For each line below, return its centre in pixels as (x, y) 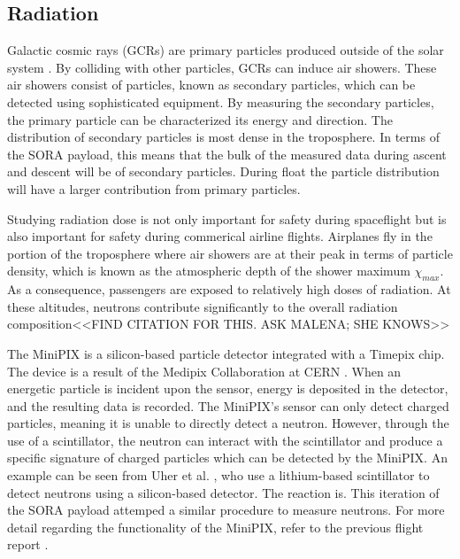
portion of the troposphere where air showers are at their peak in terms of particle (230, 253)
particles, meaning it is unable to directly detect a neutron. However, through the (228, 423)
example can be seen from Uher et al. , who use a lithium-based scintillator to (218, 475)
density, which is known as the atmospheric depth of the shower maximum (209, 271)
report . (28, 544)
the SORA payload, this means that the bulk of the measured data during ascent (227, 154)
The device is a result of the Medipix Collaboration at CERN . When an (204, 371)
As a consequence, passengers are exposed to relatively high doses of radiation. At (229, 289)
